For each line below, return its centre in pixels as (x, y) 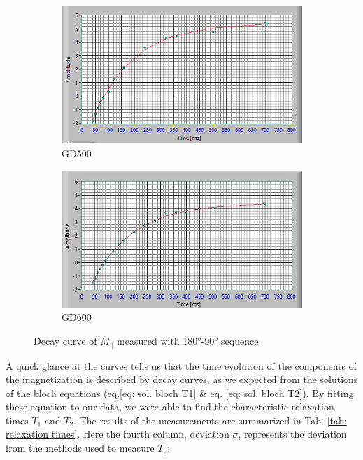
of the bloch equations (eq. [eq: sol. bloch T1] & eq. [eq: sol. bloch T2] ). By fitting (180, 393)
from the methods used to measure (80, 448)
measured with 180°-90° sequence (188, 341)
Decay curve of (65, 341)
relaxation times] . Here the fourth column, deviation (118, 434)
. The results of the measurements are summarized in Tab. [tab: (210, 420)
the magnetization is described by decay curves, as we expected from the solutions (182, 379)
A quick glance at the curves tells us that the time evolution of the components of (181, 365)
